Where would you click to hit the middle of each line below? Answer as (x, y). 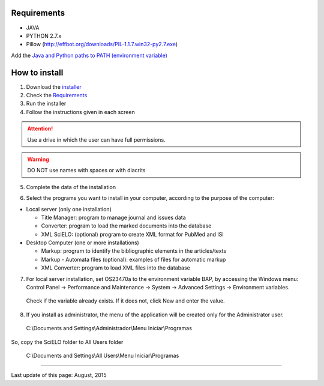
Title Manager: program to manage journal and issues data (113, 217)
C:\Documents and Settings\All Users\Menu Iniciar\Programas (103, 355)
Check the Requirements (57, 95)
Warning (38, 159)
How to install (37, 72)
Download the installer (54, 86)
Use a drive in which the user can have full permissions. (96, 140)
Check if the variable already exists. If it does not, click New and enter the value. (125, 301)
